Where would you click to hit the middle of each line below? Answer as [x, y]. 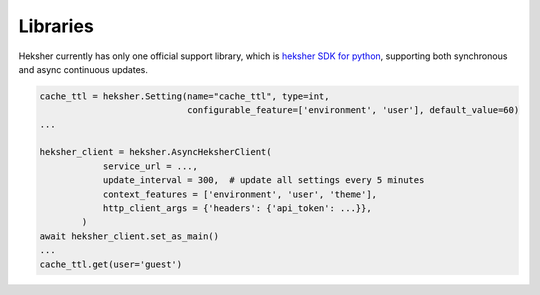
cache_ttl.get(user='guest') [111, 264]
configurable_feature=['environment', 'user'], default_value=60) [353, 110]
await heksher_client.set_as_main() [129, 236]
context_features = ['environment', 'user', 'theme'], [240, 194]
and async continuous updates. [83, 69]
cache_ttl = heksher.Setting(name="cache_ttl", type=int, [184, 96]
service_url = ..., [150, 166]
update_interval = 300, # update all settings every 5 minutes [263, 180]
